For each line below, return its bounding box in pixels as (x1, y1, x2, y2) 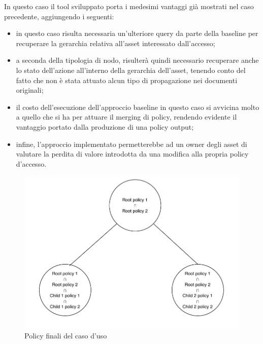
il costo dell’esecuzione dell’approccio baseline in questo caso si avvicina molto (16, 101, 259, 112)
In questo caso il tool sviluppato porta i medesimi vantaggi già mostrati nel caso (4, 1, 254, 11)
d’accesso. (16, 158, 47, 169)
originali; (16, 85, 44, 95)
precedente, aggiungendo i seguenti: (4, 11, 114, 21)
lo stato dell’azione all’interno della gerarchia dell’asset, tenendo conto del (16, 64, 246, 75)
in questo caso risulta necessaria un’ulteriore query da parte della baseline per (16, 28, 258, 39)
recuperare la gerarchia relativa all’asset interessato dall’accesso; (16, 37, 215, 48)
